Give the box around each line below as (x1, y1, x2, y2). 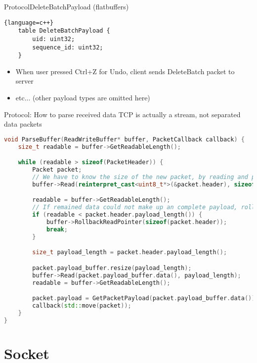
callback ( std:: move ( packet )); (32, 302, 131, 309)
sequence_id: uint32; (32, 44, 103, 51)
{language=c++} (4, 19, 54, 26)
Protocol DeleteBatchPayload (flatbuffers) (4, 1, 129, 11)
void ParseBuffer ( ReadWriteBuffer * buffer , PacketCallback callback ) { (4, 136, 245, 143)
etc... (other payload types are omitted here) (15, 92, 150, 103)
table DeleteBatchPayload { (18, 27, 110, 35)
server (15, 76, 34, 86)
